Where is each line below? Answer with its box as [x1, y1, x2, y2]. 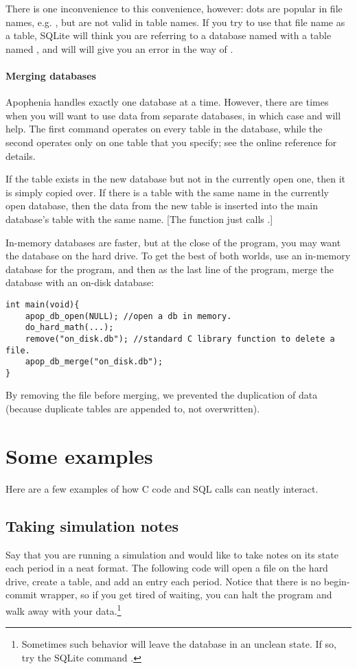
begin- [323, 574, 350, 588]
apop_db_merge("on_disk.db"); [25, 357, 163, 367]
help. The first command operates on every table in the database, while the [5, 121, 323, 136]
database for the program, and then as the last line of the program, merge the [5, 261, 334, 276]
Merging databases [5, 68, 96, 82]
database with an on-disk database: [5, 275, 154, 290]
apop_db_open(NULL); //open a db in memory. [25, 311, 232, 321]
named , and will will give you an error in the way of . [5, 41, 233, 56]
